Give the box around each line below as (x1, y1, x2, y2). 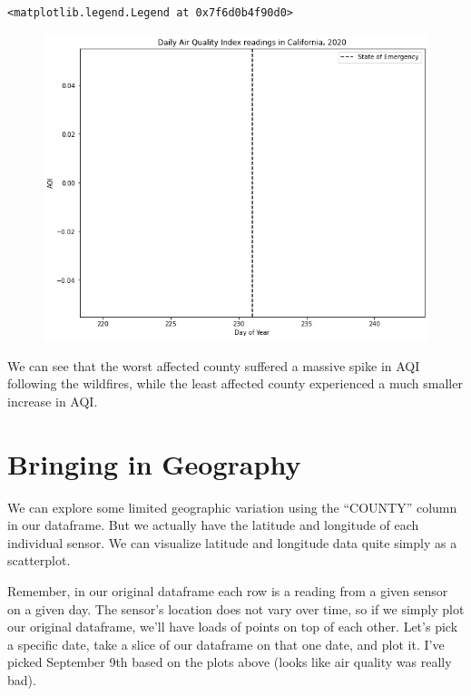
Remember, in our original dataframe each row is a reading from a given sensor (7, 582, 448, 601)
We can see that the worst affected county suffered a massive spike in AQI (7, 356, 420, 375)
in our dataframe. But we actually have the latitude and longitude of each (7, 515, 419, 534)
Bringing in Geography (7, 445, 301, 482)
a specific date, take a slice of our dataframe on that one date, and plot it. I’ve (7, 634, 445, 653)
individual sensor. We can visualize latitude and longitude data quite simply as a (7, 533, 457, 552)
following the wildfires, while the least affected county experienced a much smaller (7, 374, 463, 393)
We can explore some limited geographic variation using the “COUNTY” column (7, 497, 457, 516)
